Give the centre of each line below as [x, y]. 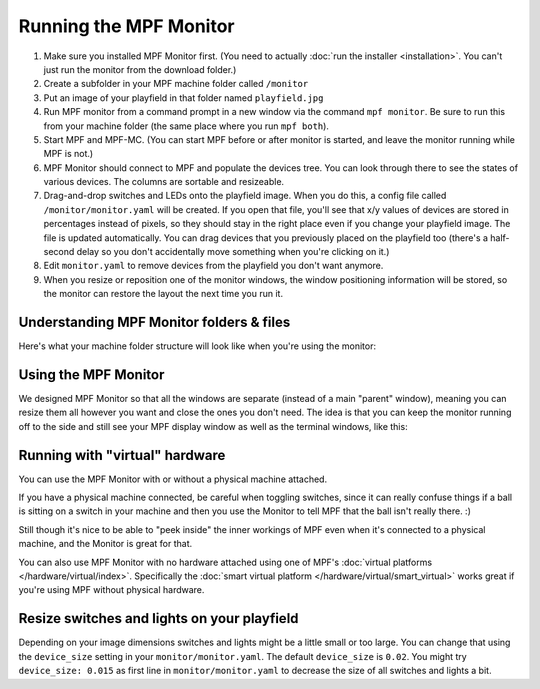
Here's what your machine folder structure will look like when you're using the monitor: [197, 346]
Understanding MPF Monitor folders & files [154, 322]
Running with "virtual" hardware [122, 455]
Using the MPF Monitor [91, 374]
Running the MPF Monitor [126, 26]
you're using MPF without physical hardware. [111, 590]
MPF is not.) [68, 154]
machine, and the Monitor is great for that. [105, 544]
